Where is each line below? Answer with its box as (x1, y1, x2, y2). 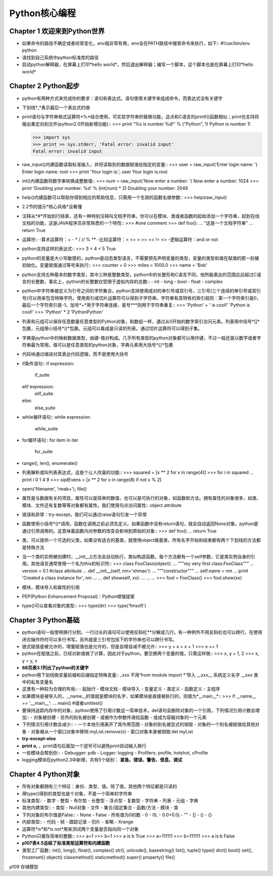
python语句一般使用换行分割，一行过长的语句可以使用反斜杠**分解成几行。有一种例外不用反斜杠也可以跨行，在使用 (22, 629, 262, 635)
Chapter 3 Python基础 (9, 616, 80, 625)
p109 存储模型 (9, 863, 39, 869)
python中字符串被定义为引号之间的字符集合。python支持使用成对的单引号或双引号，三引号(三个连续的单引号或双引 (22, 288, 261, 294)
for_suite (34, 449, 53, 455)
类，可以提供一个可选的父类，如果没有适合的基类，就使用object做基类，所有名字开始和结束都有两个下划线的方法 (22, 537, 257, 543)
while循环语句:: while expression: (22, 414, 91, 420)
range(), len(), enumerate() (22, 460, 78, 466)
